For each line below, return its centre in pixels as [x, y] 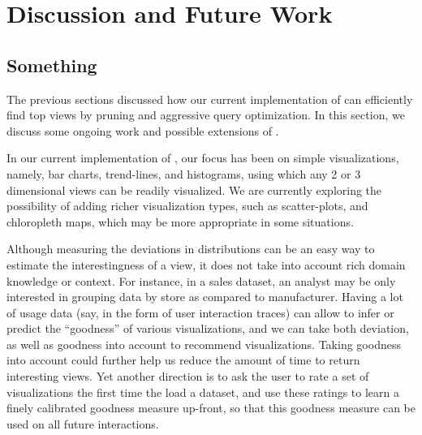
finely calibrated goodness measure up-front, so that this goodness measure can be [211, 408]
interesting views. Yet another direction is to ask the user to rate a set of [188, 376]
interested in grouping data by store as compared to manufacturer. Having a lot [205, 297]
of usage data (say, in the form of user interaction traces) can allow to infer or [200, 312]
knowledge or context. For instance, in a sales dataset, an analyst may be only [201, 280]
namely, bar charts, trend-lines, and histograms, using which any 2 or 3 [184, 173]
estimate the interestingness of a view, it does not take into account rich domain [206, 264]
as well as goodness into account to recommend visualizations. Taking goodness [204, 344]
